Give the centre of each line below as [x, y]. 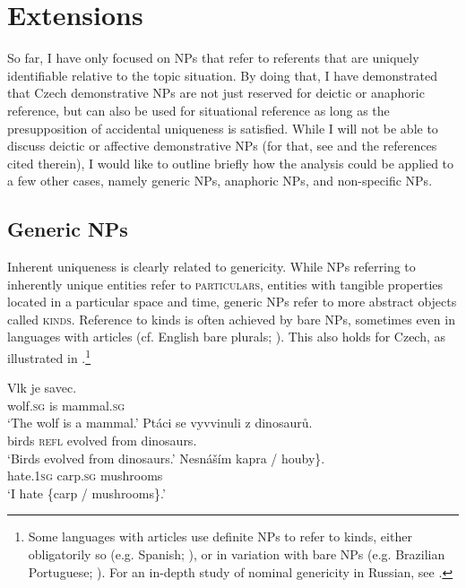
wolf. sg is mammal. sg [66, 405]
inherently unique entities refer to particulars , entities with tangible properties [225, 284]
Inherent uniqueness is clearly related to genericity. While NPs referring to [211, 267]
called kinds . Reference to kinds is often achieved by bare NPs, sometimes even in [231, 319]
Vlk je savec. [42, 388]
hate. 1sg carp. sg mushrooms [85, 476]
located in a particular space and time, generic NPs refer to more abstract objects [232, 302]
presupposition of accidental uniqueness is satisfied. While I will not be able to [223, 128]
